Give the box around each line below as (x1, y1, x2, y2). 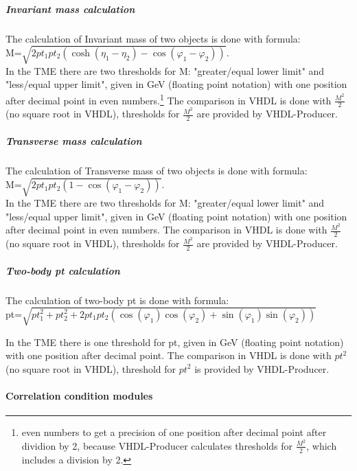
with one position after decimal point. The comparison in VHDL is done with (5, 348, 332, 363)
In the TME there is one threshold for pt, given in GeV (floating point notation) (5, 334, 344, 349)
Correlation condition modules (5, 389, 153, 403)
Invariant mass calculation (5, 1, 135, 16)
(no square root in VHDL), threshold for (5, 361, 176, 376)
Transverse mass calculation (5, 133, 142, 148)
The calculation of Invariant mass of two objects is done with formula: (5, 31, 301, 45)
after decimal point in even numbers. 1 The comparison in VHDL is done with (5, 91, 332, 107)
